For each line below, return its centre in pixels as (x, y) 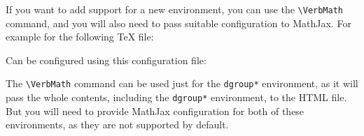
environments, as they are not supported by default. (117, 124)
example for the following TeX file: (80, 37)
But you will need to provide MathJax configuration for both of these (155, 111)
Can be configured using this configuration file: (106, 60)
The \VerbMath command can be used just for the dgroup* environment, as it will (182, 83)
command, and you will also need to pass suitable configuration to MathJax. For (178, 23)
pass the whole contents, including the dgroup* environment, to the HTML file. (176, 97)
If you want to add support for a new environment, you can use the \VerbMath (174, 9)
